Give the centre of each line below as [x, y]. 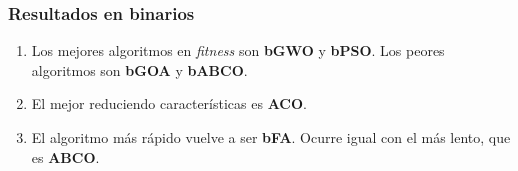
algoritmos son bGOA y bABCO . [139, 69]
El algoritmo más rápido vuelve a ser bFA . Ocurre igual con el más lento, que [271, 137]
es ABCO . [65, 156]
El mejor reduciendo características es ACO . [169, 103]
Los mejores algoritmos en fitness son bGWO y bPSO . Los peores [238, 50]
